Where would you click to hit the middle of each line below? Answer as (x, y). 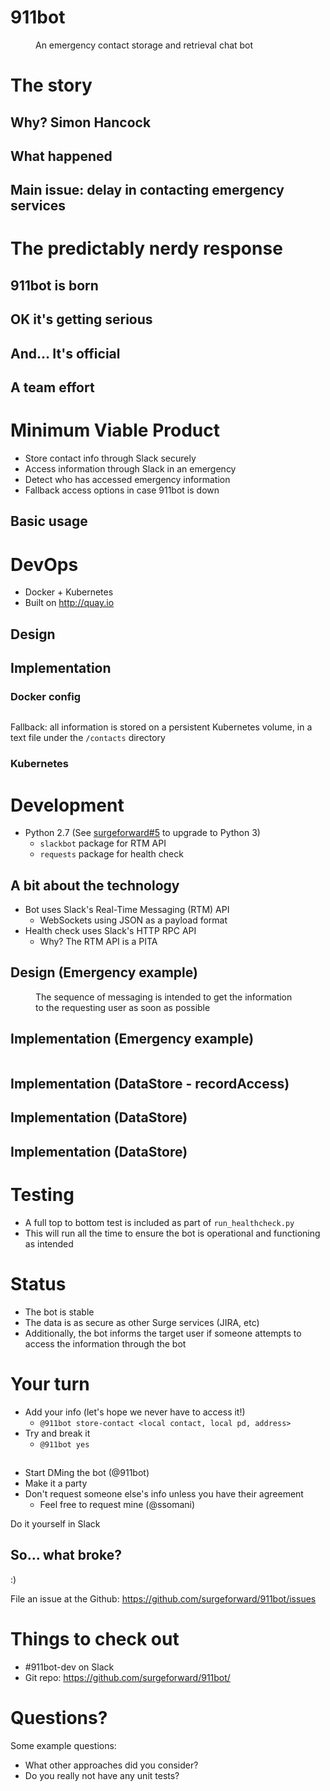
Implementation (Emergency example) (132, 1039)
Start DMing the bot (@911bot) (87, 1473)
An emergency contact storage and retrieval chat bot (144, 45)
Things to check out (95, 1639)
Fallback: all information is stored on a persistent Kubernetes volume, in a (161, 727)
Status (38, 1283)
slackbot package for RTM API (103, 843)
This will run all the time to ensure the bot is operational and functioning (172, 1233)
